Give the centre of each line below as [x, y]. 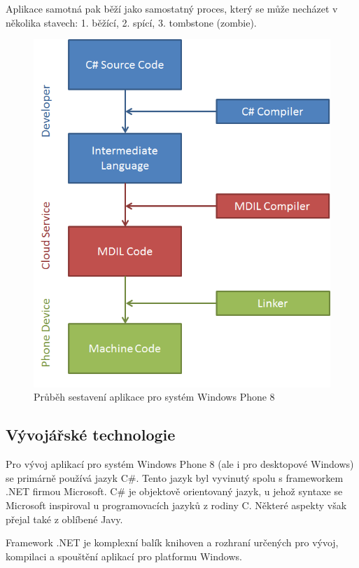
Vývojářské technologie [91, 435]
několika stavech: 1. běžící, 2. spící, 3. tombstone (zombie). [131, 22]
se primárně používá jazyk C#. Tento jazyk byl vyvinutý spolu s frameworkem [175, 477]
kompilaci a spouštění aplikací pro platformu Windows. [124, 556]
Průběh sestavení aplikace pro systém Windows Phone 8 [154, 397]
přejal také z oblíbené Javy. [64, 519]
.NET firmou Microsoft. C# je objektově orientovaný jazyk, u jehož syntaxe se [174, 491]
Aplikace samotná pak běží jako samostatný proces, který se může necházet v [172, 8]
